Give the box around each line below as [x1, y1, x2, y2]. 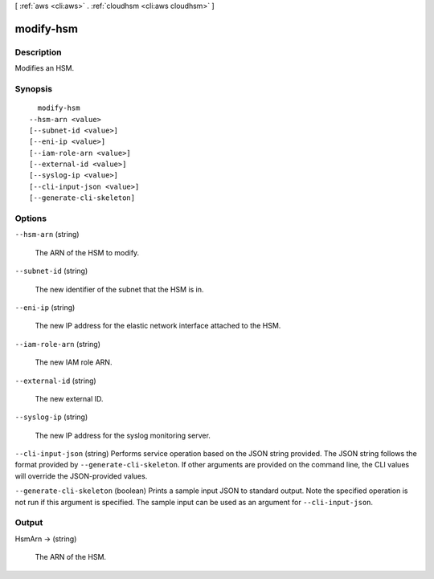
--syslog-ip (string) [14, 412, 88, 422]
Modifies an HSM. [14, 63, 75, 73]
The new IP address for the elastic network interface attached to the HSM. [35, 321, 281, 331]
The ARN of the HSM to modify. [35, 247, 140, 257]
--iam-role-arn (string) [14, 339, 100, 349]
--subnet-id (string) [14, 266, 88, 276]
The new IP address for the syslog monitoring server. [35, 430, 211, 440]
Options [14, 213, 47, 224]
